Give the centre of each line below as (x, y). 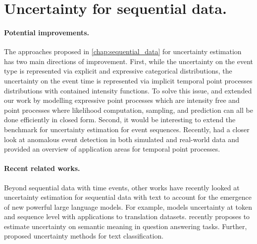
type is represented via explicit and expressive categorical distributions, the (118, 71)
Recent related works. (42, 168)
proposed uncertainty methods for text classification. (84, 236)
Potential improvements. (47, 32)
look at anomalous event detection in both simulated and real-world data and (122, 139)
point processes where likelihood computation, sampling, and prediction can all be (128, 110)
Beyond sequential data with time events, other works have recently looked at (122, 187)
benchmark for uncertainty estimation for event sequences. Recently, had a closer (127, 129)
